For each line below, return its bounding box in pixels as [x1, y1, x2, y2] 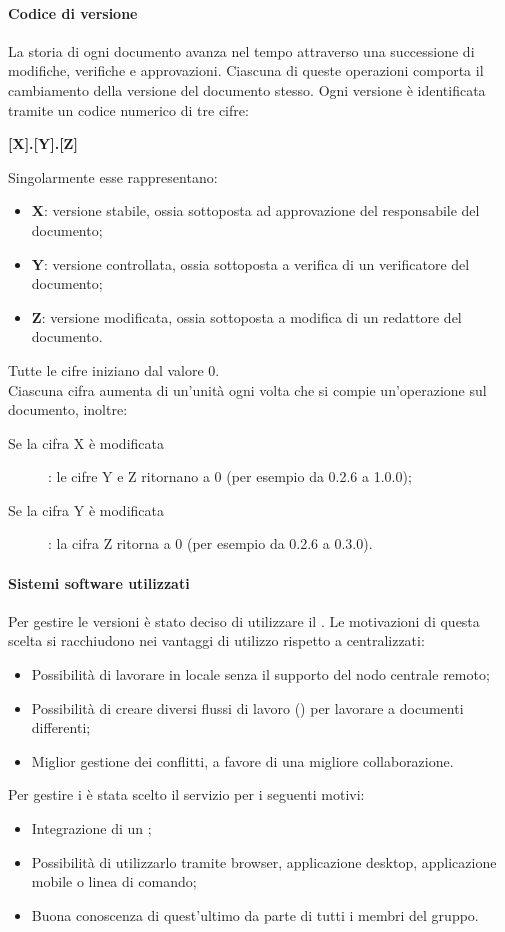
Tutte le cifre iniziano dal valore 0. [8, 359, 220, 380]
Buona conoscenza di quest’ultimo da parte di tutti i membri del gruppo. [31, 904, 479, 925]
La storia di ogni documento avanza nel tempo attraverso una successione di [8, 40, 475, 61]
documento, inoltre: [8, 399, 128, 420]
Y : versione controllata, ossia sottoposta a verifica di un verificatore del [31, 253, 470, 274]
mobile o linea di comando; [31, 871, 197, 892]
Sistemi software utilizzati [8, 572, 190, 593]
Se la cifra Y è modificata [8, 499, 164, 520]
